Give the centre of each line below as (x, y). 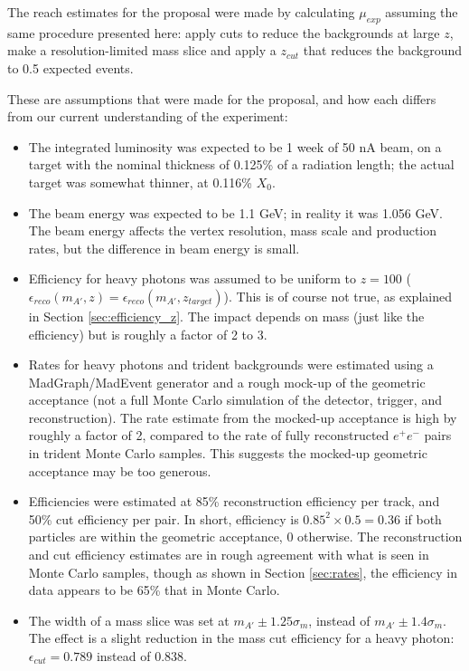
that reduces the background (383, 50)
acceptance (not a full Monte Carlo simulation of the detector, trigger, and (235, 400)
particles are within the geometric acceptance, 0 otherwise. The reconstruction (245, 537)
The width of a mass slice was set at (129, 620)
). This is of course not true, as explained (338, 296)
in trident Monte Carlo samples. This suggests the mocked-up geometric (228, 453)
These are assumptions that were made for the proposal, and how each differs (222, 98)
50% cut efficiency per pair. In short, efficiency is (164, 518)
